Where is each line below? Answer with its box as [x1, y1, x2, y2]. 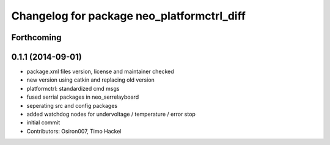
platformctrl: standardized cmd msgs [26, 85, 120, 92]
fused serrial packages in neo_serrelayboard [26, 93, 139, 101]
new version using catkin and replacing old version [26, 76, 155, 83]
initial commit [26, 119, 61, 126]
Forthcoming [11, 32, 62, 43]
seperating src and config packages [26, 102, 118, 109]
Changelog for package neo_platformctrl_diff [11, 9, 246, 23]
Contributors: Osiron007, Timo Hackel [26, 127, 122, 135]
